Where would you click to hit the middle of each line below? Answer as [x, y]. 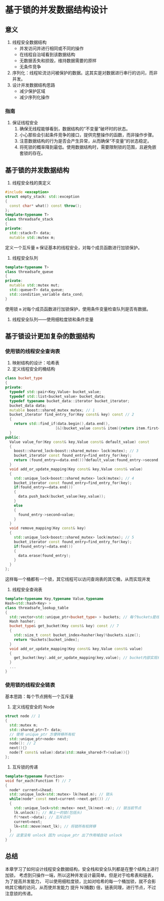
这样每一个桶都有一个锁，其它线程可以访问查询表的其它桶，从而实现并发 [78, 579]
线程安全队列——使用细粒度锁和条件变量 [53, 319]
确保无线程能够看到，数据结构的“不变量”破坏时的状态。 [75, 129]
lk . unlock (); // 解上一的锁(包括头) [48, 813]
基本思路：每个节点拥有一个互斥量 [39, 697]
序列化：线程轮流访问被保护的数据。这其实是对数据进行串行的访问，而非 [85, 73]
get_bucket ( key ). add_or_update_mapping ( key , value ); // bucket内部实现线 [87, 658]
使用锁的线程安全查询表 [32, 352]
